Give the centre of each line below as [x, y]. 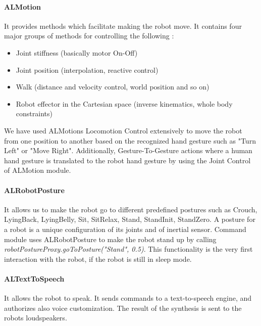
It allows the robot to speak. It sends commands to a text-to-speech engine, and [128, 298]
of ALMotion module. [38, 170]
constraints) [34, 113]
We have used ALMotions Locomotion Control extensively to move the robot [123, 130]
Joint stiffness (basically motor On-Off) [77, 52]
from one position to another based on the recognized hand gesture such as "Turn [130, 140]
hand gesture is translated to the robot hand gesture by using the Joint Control [127, 160]
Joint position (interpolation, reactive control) [87, 69]
